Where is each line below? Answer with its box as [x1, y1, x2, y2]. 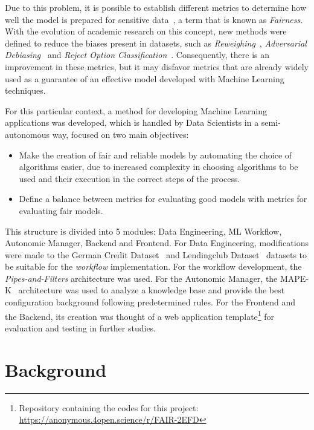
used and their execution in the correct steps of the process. [19, 172, 240, 184]
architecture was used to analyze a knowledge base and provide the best [18, 284, 285, 296]
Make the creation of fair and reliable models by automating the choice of [19, 148, 292, 161]
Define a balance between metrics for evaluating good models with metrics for [19, 192, 307, 205]
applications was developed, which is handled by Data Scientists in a [5, 116, 259, 129]
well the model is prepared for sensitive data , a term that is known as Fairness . [5, 13, 303, 25]
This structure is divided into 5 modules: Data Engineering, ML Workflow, [5, 224, 282, 237]
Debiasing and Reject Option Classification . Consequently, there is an [5, 48, 270, 61]
